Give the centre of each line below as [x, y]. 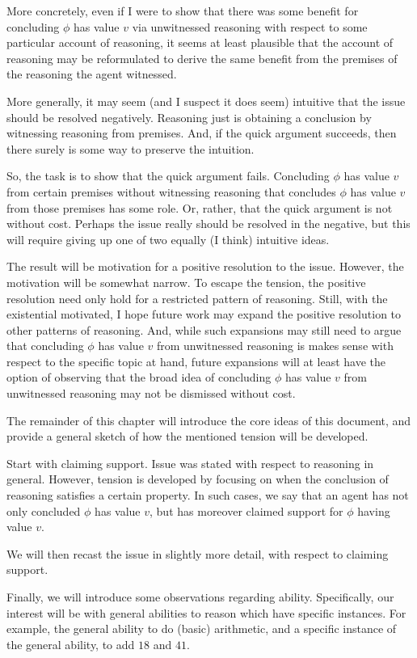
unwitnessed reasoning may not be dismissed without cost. [151, 393]
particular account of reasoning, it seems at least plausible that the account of [200, 42]
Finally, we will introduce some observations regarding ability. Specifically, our [200, 597]
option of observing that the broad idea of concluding [139, 377]
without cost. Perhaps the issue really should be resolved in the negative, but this [208, 224]
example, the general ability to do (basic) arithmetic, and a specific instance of [202, 628]
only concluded [44, 510]
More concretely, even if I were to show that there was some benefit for [183, 11]
